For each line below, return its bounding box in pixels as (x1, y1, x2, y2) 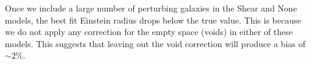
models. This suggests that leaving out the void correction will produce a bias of (5, 37, 306, 50)
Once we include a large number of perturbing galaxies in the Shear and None (5, 2, 297, 14)
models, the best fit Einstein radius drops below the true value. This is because (5, 13, 301, 26)
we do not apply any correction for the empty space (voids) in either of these (5, 25, 293, 38)
